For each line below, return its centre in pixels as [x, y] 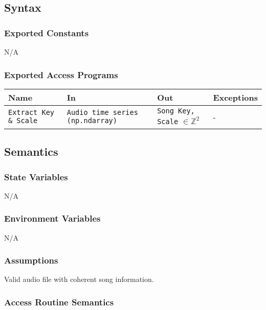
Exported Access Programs [61, 74]
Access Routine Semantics [59, 302]
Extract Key [31, 113]
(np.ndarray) [92, 121]
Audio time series [102, 113]
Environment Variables [52, 218]
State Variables [36, 176]
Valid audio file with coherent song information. [79, 279]
